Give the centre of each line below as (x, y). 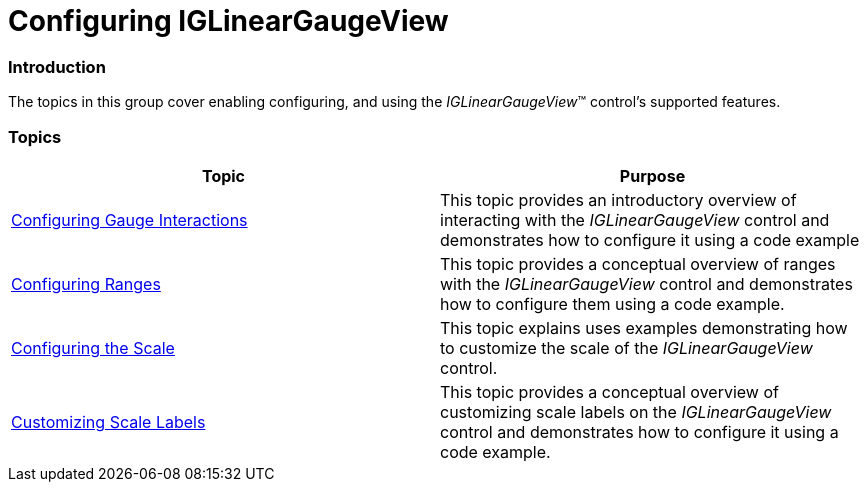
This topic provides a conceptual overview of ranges (638, 263)
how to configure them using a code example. (612, 303)
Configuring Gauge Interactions (129, 219)
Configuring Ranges (86, 283)
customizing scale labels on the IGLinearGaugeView (636, 411)
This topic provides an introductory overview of (618, 199)
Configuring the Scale (93, 347)
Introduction (57, 66)
